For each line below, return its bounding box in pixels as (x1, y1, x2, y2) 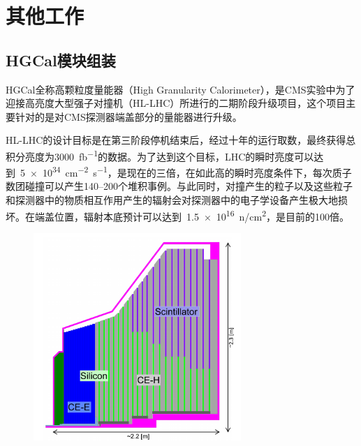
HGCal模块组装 (6, 49, 116, 70)
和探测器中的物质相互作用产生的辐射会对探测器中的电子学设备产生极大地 (6, 193, 338, 207)
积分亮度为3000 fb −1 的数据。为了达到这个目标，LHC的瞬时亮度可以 (6, 147, 314, 163)
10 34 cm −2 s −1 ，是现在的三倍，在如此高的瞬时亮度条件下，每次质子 (42, 163, 352, 179)
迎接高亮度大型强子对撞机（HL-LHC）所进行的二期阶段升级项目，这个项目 (6, 96, 346, 110)
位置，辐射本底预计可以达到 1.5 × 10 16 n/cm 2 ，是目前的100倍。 (54, 207, 349, 223)
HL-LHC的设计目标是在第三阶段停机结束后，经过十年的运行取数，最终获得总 (6, 133, 356, 147)
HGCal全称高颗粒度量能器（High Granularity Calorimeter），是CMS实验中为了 (6, 82, 355, 96)
